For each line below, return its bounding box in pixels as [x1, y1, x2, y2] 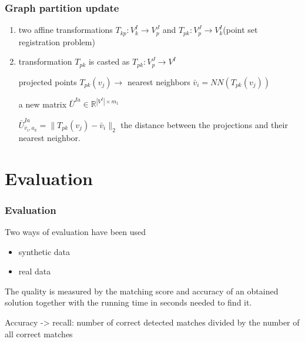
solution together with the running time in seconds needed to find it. [5, 296, 252, 309]
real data [18, 265, 51, 277]
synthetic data [18, 245, 70, 257]
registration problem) [18, 35, 95, 48]
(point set [223, 24, 258, 36]
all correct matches [5, 327, 73, 340]
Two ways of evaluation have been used [5, 225, 146, 237]
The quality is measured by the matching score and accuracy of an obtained [5, 284, 279, 297]
